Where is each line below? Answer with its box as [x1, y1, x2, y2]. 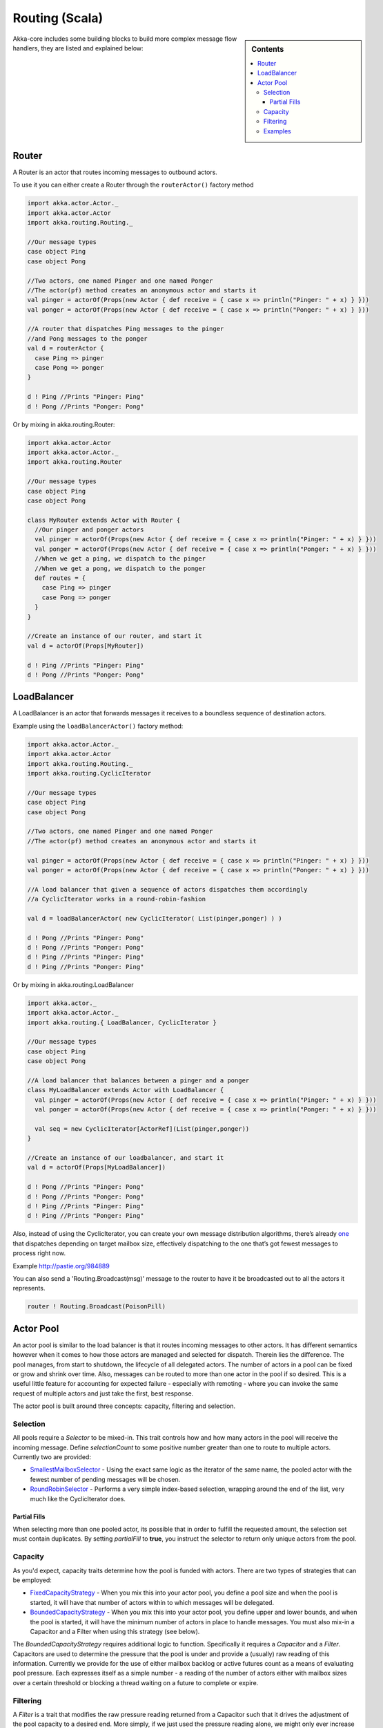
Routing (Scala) [12, 10, 104, 26]
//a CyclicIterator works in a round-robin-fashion [27, 895, 206, 903]
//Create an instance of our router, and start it [27, 632, 203, 640]
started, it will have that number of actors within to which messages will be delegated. [30, 1598, 275, 1606]
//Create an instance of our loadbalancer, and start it [27, 1154, 224, 1162]
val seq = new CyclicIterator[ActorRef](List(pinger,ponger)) [35, 1125, 250, 1133]
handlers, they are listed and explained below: [12, 44, 144, 52]
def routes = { [35, 574, 86, 582]
